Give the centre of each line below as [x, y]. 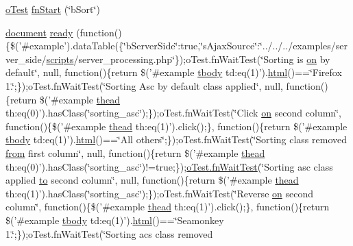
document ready [39, 32]
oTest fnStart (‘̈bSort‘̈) [53, 9]
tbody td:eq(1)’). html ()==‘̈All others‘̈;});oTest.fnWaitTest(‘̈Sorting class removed [176, 139]
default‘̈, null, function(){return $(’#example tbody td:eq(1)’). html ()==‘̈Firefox [174, 72]
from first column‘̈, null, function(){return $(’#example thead [135, 152]
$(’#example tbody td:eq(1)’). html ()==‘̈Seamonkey [115, 220]
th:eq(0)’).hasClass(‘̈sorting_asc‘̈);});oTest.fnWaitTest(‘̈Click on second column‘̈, [173, 113]
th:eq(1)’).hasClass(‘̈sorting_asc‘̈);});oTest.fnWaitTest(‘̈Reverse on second [160, 193]
